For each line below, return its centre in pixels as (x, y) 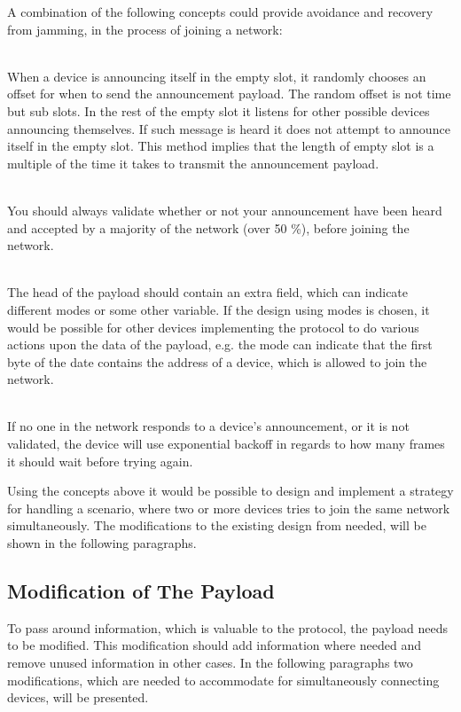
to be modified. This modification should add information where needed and (214, 645)
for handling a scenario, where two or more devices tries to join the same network (229, 508)
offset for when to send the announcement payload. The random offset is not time (229, 94)
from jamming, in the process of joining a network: (145, 29)
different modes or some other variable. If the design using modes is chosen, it (219, 309)
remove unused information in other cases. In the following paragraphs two (210, 663)
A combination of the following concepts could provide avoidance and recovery (220, 12)
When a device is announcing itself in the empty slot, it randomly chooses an (217, 76)
